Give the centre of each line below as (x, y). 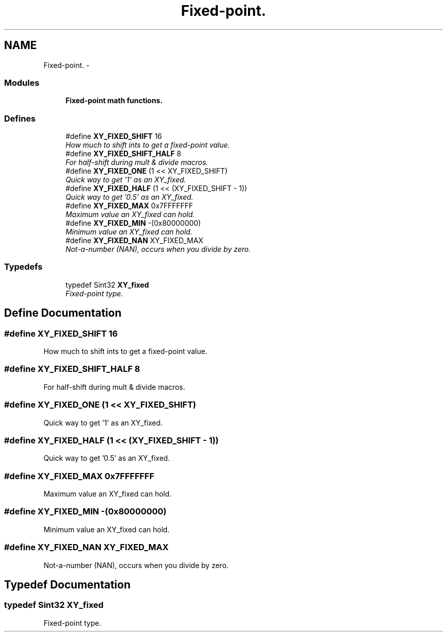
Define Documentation (63, 313)
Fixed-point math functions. (114, 101)
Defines (20, 118)
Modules (22, 83)
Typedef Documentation (67, 584)
